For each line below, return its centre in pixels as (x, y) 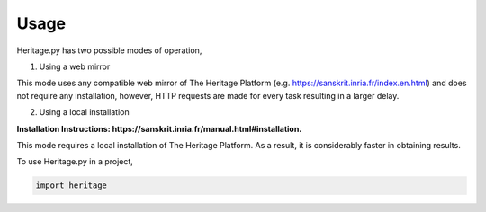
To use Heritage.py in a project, (75, 162)
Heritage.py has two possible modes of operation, (109, 50)
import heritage (72, 185)
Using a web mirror (75, 66)
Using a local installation (84, 112)
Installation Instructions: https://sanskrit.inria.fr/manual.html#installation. (159, 128)
